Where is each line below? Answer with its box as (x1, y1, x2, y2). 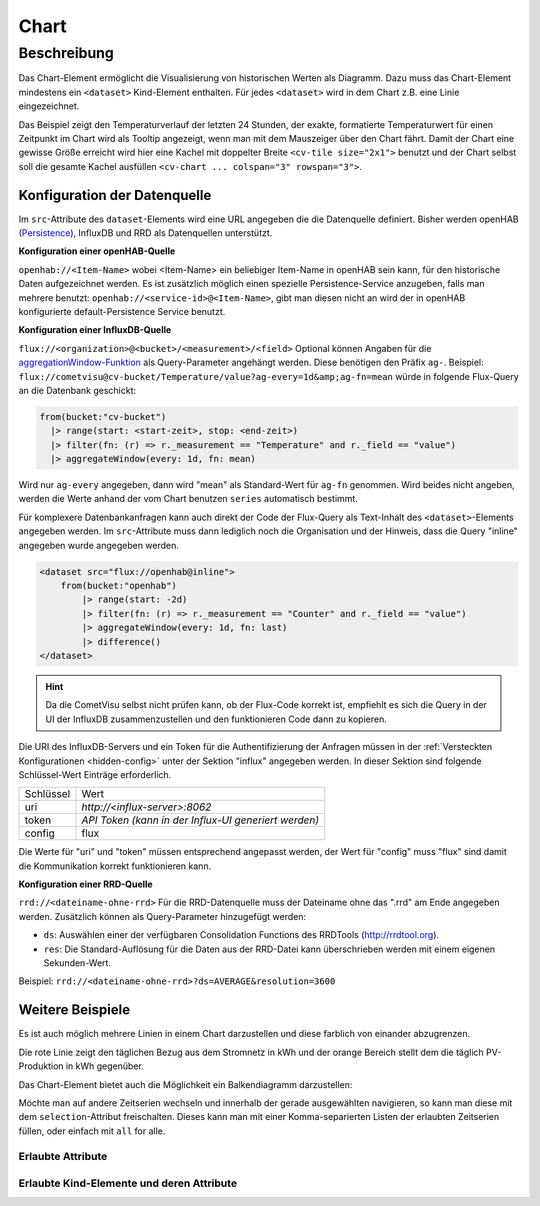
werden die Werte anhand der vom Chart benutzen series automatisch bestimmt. (18, 493, 359, 505)
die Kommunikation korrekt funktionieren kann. (18, 860, 212, 872)
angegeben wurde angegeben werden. (18, 539, 180, 551)
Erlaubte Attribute (18, 1150, 108, 1164)
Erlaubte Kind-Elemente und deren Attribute (18, 1176, 238, 1190)
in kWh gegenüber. (65, 1060, 144, 1072)
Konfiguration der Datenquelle (18, 186, 212, 204)
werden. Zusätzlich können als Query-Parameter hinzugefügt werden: (18, 910, 307, 922)
